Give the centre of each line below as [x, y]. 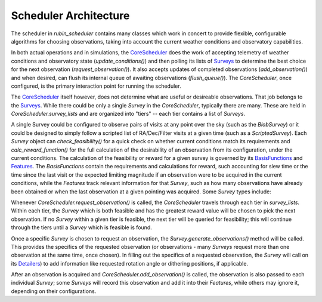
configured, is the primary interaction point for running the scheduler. [96, 86]
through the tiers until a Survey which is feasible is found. [81, 227]
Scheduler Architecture [70, 16]
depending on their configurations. [54, 291]
